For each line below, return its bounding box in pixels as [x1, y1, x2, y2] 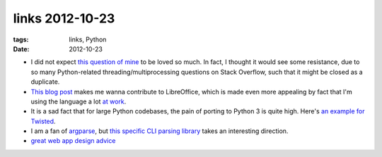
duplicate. [30, 77, 60, 86]
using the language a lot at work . [30, 97, 127, 106]
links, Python [69, 35, 107, 44]
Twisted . [30, 117, 56, 125]
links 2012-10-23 [13, 11, 115, 26]
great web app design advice [30, 137, 116, 145]
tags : [13, 35, 29, 44]
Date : [13, 44, 30, 53]
